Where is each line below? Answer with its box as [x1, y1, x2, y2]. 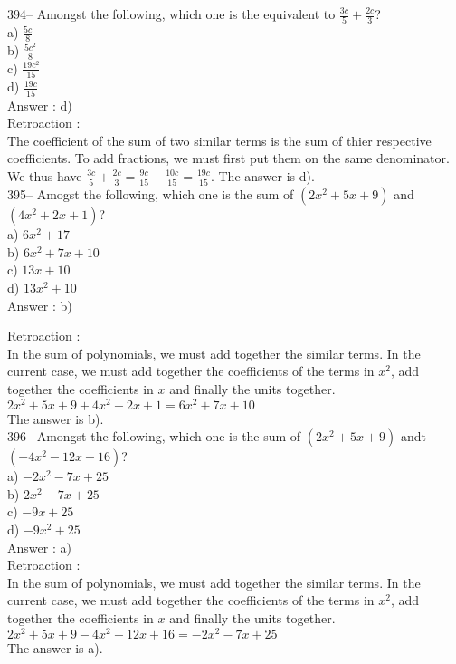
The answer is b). [7, 409, 104, 428]
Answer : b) [7, 295, 72, 314]
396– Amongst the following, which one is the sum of [7, 427, 301, 446]
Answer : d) [7, 95, 72, 114]
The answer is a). [7, 638, 103, 657]
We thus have [7, 166, 82, 185]
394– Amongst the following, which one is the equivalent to [7, 5, 336, 23]
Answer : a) [7, 537, 71, 556]
